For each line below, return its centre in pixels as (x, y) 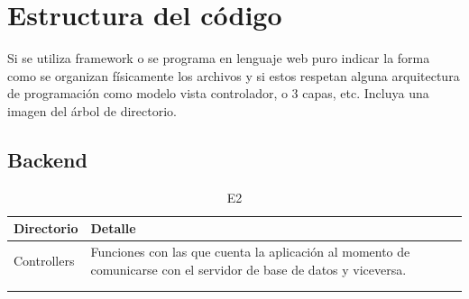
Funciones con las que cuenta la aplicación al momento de (250, 252)
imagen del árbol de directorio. (92, 110)
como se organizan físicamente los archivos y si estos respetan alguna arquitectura (234, 75)
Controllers (44, 260)
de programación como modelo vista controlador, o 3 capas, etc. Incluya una (218, 93)
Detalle (113, 228)
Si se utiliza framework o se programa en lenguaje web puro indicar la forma (219, 58)
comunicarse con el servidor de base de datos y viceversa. (248, 269)
